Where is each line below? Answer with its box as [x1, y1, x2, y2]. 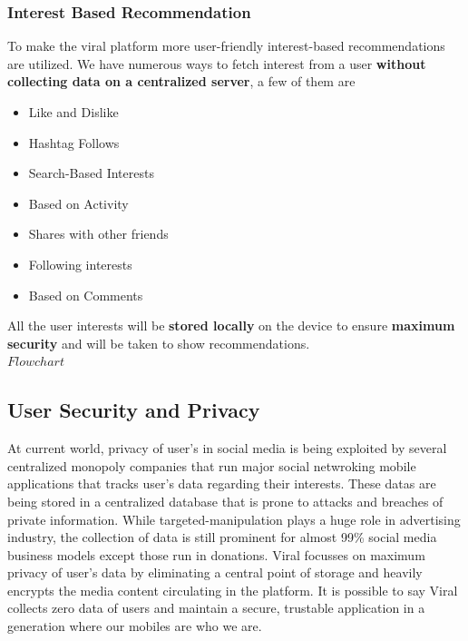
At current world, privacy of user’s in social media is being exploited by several [7, 439, 447, 458]
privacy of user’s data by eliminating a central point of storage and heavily [7, 563, 423, 582]
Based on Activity [28, 193, 129, 212]
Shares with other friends [28, 224, 169, 243]
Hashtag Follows [28, 133, 120, 152]
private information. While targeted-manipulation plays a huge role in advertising [7, 509, 461, 528]
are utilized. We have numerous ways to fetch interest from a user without [7, 54, 426, 73]
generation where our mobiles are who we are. [7, 616, 262, 636]
